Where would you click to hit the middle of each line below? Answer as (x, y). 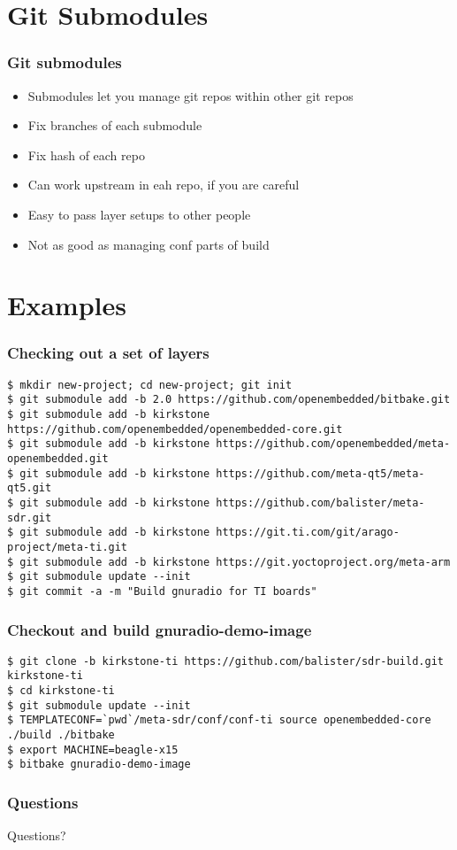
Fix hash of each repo (86, 155)
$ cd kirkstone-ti (61, 691)
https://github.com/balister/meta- (320, 503)
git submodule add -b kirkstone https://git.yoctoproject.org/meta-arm (235, 562)
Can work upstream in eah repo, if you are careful (164, 185)
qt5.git (30, 488)
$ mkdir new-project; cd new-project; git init (150, 385)
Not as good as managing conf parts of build (149, 244)
